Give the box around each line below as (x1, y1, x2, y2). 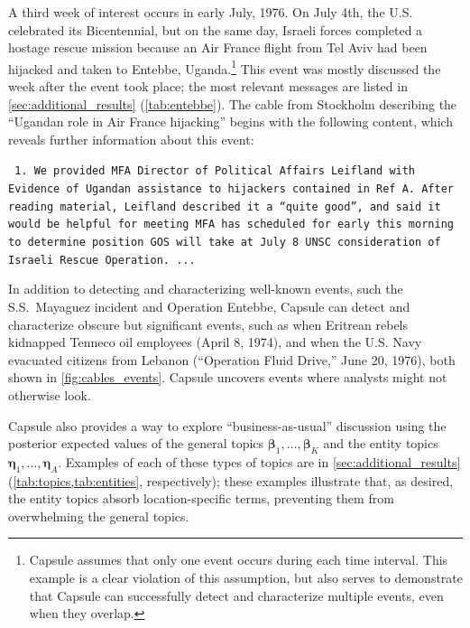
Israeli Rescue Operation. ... (8, 253, 196, 267)
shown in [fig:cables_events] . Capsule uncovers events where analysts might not (8, 368, 447, 387)
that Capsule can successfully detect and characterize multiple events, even (29, 586, 444, 605)
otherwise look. (8, 385, 91, 404)
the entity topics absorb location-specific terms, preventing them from (8, 489, 394, 508)
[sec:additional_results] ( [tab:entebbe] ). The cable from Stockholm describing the (8, 94, 457, 113)
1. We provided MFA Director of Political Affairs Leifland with (14, 164, 416, 178)
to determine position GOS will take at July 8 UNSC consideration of (8, 236, 441, 249)
